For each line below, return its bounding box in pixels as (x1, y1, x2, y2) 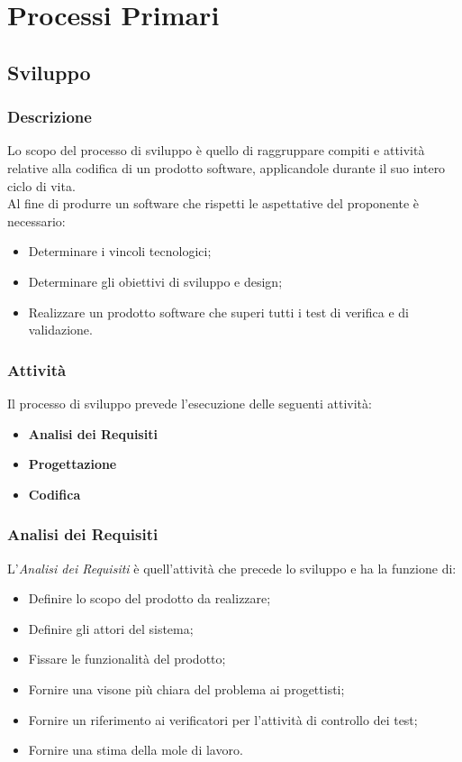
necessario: (7, 211, 66, 230)
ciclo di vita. (7, 176, 76, 195)
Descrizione (7, 106, 92, 128)
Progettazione (28, 454, 117, 473)
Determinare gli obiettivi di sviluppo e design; (28, 271, 283, 290)
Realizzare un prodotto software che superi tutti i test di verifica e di (28, 302, 409, 321)
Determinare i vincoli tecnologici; (28, 242, 212, 261)
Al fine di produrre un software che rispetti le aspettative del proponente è (7, 194, 420, 213)
